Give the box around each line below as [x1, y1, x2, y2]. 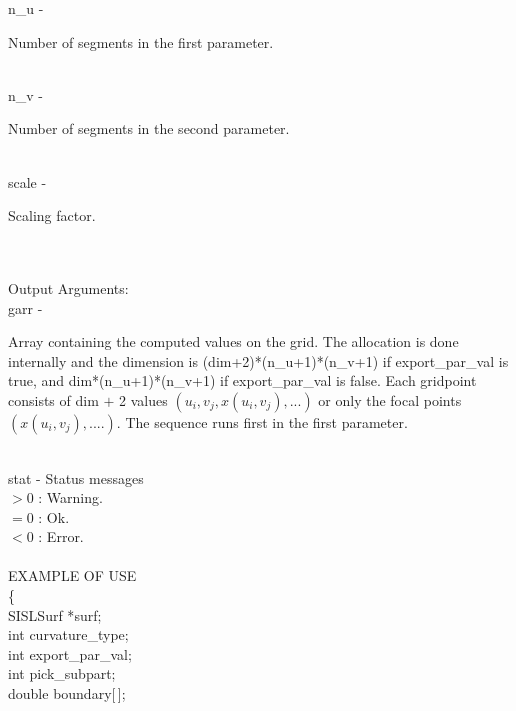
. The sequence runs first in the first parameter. [116, 411, 408, 432]
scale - [8, 171, 47, 192]
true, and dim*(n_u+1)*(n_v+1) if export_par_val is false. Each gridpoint [8, 370, 477, 391]
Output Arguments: [8, 277, 129, 298]
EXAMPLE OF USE [8, 565, 137, 586]
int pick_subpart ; [8, 663, 116, 684]
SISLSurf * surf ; [8, 604, 102, 625]
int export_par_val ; [8, 643, 132, 664]
